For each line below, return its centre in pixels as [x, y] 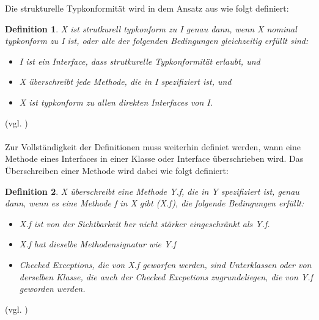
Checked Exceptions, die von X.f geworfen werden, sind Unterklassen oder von [165, 264]
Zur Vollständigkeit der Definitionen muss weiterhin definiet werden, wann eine [153, 146]
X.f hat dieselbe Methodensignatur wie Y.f [97, 244]
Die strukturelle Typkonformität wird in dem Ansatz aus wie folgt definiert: [147, 8]
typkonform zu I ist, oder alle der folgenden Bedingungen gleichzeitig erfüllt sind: [157, 41]
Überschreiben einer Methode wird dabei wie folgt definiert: [117, 170]
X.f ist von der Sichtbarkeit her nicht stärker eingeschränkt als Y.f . [145, 223]
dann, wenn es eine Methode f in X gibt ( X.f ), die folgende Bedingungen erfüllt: [155, 203]
